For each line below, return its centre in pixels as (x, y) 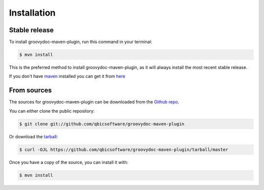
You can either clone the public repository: (52, 111)
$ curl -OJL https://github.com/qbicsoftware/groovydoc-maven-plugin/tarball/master (124, 149)
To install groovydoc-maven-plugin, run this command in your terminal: (81, 42)
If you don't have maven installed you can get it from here (67, 76)
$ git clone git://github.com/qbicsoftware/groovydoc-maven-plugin (102, 124)
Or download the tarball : (33, 136)
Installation (32, 13)
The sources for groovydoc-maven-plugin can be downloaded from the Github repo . (94, 102)
